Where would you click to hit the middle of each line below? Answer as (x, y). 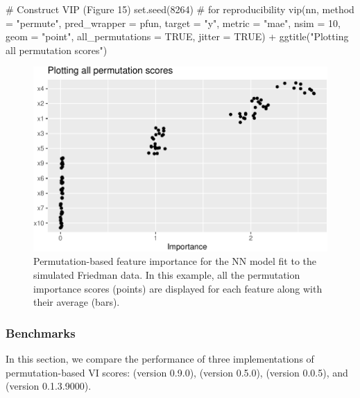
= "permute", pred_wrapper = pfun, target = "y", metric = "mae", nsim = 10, (173, 23)
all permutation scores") (57, 50)
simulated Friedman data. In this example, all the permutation (167, 274)
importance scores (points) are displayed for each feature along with (178, 288)
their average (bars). (77, 302)
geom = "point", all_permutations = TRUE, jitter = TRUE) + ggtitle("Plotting (177, 36)
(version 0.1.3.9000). (49, 386)
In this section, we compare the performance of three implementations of (160, 358)
